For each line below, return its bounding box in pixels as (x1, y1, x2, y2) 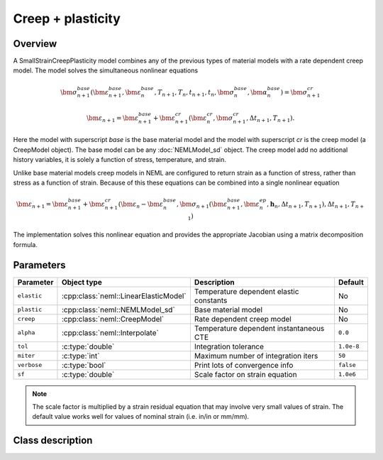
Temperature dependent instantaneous (194, 323, 325, 333)
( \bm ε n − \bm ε (118, 199, 164, 209)
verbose (17, 361, 43, 369)
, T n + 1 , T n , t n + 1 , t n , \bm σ (154, 88, 235, 98)
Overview (13, 38, 57, 50)
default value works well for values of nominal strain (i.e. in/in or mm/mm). (32, 412, 250, 421)
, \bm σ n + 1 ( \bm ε (176, 199, 228, 209)
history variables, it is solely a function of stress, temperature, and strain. (13, 155, 226, 164)
